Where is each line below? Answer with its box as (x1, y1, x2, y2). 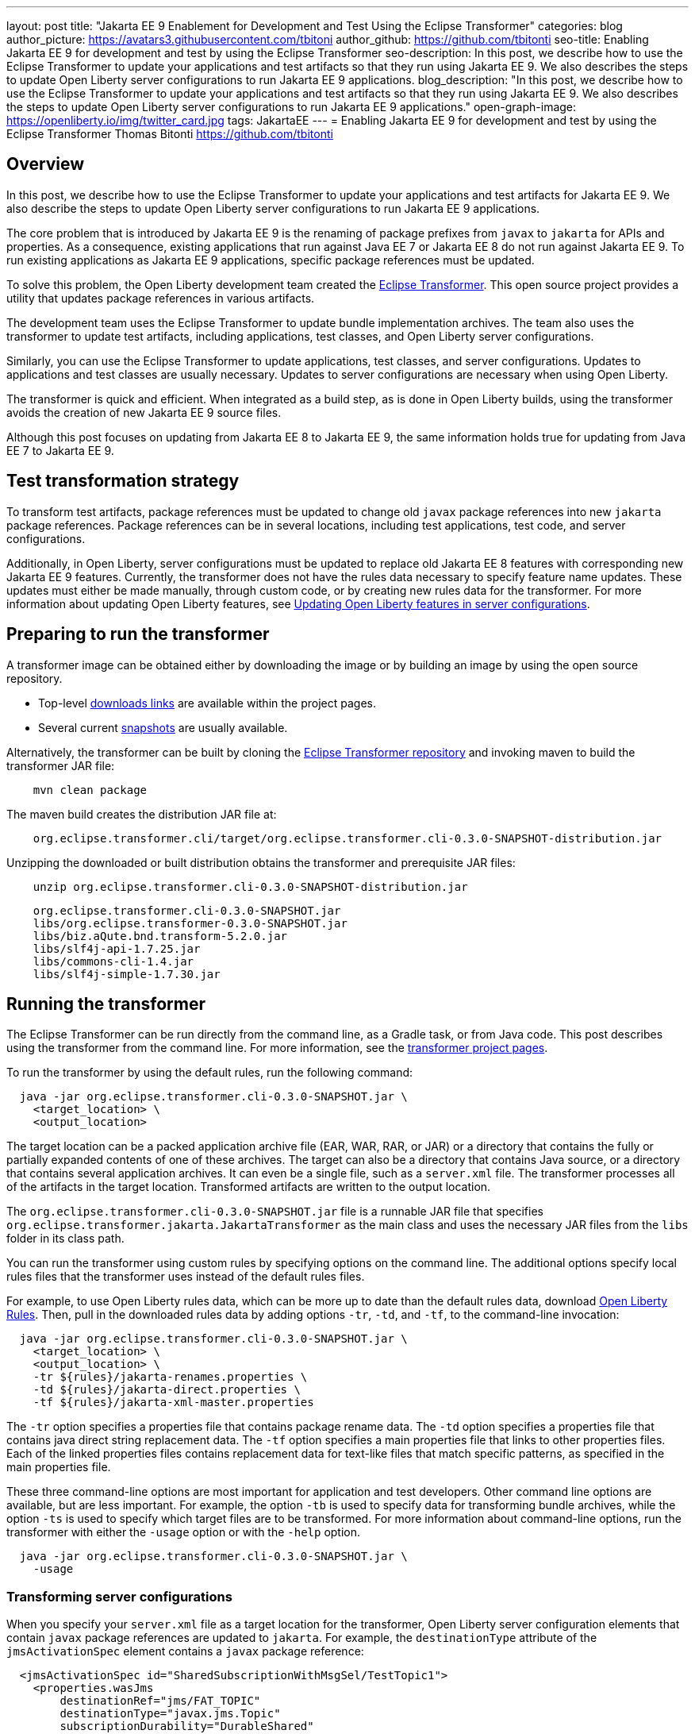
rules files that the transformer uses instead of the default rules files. (6, 1270, 365, 1284)
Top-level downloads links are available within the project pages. (38, 696, 377, 710)
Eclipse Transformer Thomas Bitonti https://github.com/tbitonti (6, 127, 333, 141)
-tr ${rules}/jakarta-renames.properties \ (33, 1370, 308, 1384)
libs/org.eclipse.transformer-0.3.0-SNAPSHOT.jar (33, 916, 347, 930)
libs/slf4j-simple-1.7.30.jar (33, 967, 221, 981)
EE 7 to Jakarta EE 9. (6, 443, 114, 457)
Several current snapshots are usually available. (38, 720, 288, 734)
